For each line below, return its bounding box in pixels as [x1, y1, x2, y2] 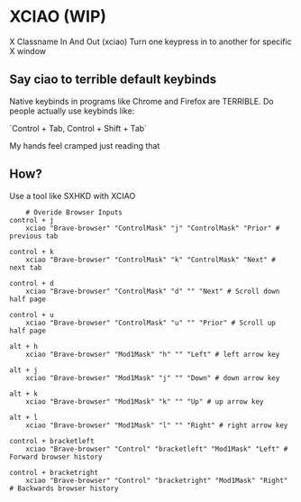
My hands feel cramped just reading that [9, 140, 160, 151]
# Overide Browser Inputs [25, 207, 123, 217]
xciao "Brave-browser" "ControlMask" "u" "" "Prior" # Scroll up [25, 318, 277, 327]
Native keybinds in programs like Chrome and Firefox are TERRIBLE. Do [9, 96, 274, 106]
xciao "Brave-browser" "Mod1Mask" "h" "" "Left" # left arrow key [25, 350, 280, 359]
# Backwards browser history [9, 484, 119, 493]
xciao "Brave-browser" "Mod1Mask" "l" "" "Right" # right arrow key [25, 421, 288, 430]
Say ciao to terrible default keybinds [9, 72, 217, 87]
